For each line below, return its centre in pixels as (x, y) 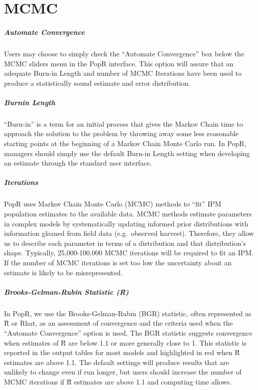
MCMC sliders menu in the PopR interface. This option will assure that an (119, 63)
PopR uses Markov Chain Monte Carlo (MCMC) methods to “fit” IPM (113, 204)
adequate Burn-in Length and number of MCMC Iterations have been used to (123, 73)
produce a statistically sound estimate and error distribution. (97, 83)
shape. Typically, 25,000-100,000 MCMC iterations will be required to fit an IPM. (129, 253)
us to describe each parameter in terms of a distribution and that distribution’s (125, 243)
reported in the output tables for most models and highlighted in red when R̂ (122, 352)
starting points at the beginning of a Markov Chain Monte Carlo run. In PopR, (125, 143)
